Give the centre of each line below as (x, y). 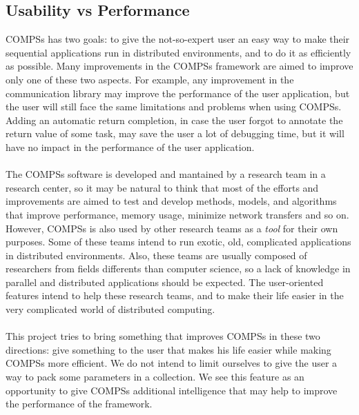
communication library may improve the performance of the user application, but (178, 93)
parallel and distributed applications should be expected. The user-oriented (165, 282)
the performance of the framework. (79, 404)
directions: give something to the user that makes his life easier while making (168, 349)
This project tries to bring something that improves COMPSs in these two (163, 336)
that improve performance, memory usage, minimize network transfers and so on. (177, 214)
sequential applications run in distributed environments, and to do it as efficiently (178, 52)
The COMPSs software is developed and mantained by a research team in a (166, 174)
